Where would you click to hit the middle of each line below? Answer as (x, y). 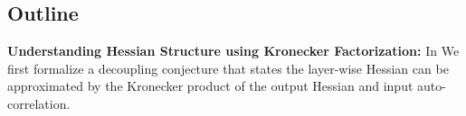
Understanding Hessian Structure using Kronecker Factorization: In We (233, 51)
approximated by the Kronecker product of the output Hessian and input (210, 86)
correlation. (39, 103)
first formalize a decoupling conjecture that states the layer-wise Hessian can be (228, 68)
